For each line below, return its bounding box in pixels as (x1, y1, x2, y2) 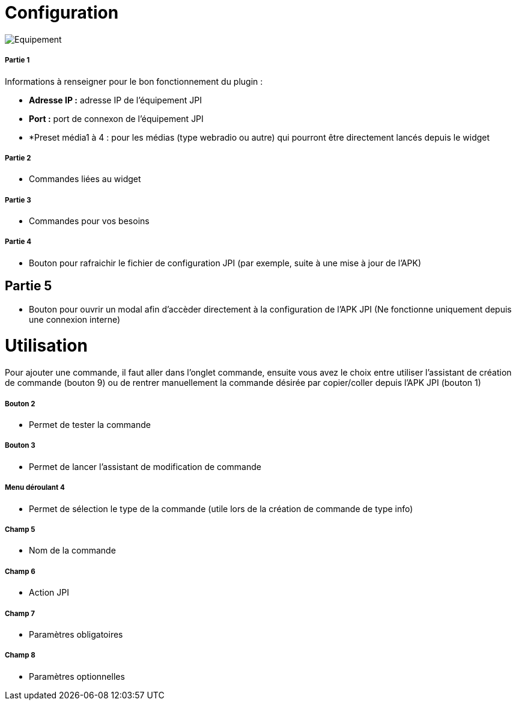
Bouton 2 (5, 399, 35, 408)
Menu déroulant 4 (5, 483, 65, 492)
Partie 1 (5, 56, 30, 65)
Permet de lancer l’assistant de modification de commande (29, 461, 261, 472)
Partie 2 (5, 153, 31, 162)
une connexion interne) (29, 314, 121, 325)
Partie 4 (5, 237, 31, 246)
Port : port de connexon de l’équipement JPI (29, 113, 204, 124)
